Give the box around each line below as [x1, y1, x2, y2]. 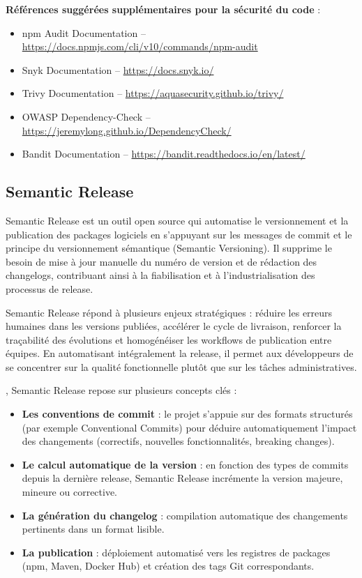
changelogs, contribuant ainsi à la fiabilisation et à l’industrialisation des [6, 268, 315, 282]
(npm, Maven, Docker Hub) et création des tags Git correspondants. [22, 558, 315, 573]
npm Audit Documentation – [22, 25, 146, 40]
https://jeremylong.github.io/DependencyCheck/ [22, 123, 232, 137]
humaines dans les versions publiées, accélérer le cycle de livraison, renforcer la [6, 319, 342, 333]
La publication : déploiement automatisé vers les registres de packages [22, 545, 331, 559]
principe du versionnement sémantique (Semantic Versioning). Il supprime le [6, 241, 332, 255]
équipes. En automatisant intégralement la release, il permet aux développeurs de [6, 346, 354, 360]
